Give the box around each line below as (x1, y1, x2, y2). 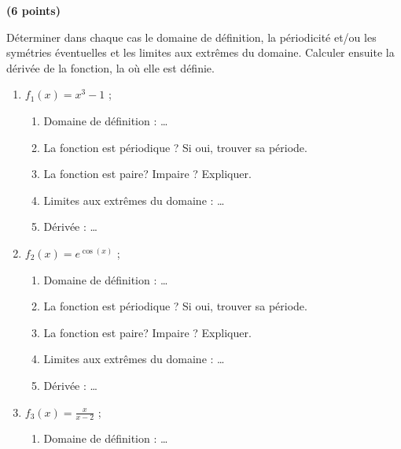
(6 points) (6, 2, 61, 18)
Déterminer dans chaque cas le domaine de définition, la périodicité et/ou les (6, 28, 377, 45)
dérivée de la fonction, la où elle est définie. (6, 59, 215, 76)
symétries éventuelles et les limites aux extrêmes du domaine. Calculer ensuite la (6, 44, 395, 61)
